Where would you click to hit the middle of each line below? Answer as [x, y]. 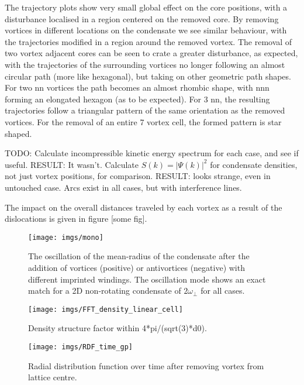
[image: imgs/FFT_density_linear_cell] [106, 309]
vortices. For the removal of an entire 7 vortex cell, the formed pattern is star [143, 121]
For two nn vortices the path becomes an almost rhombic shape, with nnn [137, 87]
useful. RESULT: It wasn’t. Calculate [72, 164]
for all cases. [223, 291]
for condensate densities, [254, 164]
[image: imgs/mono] [66, 237]
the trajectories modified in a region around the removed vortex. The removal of [148, 41]
